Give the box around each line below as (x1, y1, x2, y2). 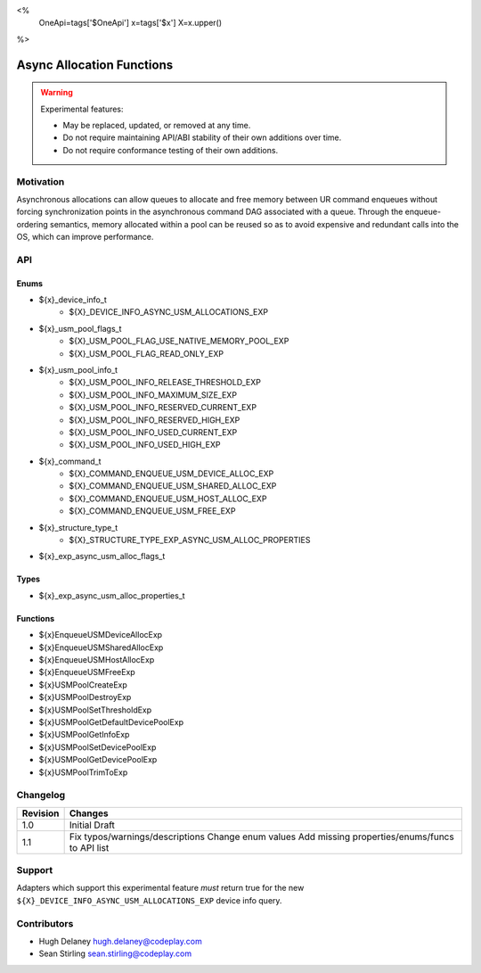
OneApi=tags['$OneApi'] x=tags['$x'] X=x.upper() (38, 18, 223, 29)
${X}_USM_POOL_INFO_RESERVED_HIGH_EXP (69, 415, 240, 425)
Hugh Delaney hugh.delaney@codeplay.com (38, 936, 202, 946)
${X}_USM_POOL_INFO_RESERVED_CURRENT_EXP (69, 402, 257, 413)
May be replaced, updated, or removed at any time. (62, 120, 251, 130)
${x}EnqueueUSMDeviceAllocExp (38, 630, 163, 640)
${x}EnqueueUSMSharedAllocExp (38, 642, 164, 653)
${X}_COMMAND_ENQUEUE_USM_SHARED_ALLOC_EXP (69, 481, 277, 491)
